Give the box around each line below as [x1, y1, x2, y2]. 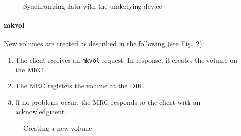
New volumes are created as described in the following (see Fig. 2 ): [4, 38, 204, 49]
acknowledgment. [15, 106, 67, 117]
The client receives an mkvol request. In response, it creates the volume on [15, 54, 238, 65]
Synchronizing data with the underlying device [23, 1, 162, 11]
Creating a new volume [23, 123, 92, 133]
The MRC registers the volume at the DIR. [15, 81, 145, 91]
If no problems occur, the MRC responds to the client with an [15, 97, 201, 107]
